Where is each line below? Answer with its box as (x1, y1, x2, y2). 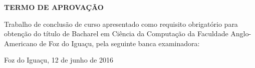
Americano (4, 38, 37, 48)
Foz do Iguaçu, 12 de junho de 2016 (4, 55, 113, 65)
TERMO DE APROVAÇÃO (4, 2, 104, 12)
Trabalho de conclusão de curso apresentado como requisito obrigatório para (4, 18, 238, 29)
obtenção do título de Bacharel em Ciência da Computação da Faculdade (4, 28, 228, 39)
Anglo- (230, 28, 251, 39)
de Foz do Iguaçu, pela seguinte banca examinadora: (39, 38, 200, 48)
